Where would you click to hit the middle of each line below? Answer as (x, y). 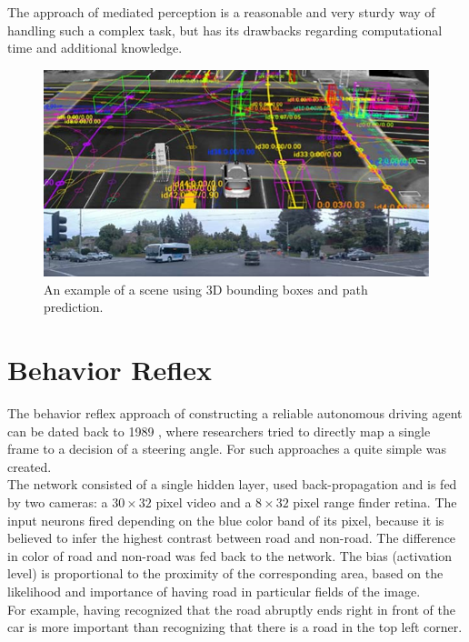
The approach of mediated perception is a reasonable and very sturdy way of (221, 12)
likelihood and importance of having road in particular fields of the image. (214, 592)
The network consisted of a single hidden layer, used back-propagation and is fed (232, 484)
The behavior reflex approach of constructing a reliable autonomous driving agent (235, 413)
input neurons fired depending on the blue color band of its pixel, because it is (226, 520)
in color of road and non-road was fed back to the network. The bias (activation (230, 555)
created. (30, 466)
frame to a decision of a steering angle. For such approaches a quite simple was (227, 449)
